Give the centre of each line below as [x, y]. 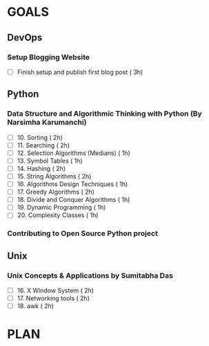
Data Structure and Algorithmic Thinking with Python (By [104, 114]
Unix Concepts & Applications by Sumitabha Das [90, 275]
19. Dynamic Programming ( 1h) [61, 207]
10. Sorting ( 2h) [40, 137]
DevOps [25, 38]
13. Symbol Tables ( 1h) [50, 161]
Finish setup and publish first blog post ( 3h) [80, 72]
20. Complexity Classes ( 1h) [58, 215]
